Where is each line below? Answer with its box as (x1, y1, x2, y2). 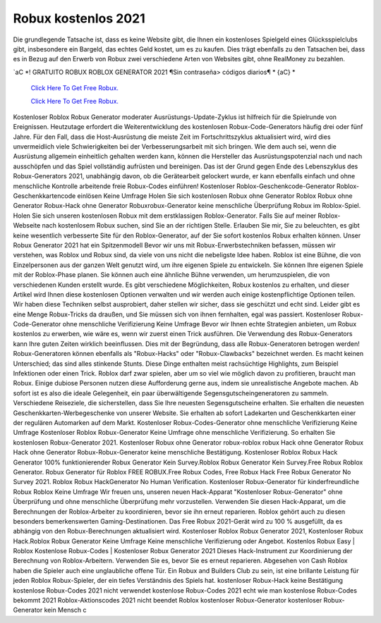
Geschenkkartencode (13, 192, 76, 200)
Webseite (13, 221, 41, 230)
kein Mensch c (44, 606, 87, 615)
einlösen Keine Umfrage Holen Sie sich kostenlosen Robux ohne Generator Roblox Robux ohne (77, 192, 353, 200)
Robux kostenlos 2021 (13, 11, 146, 26)
